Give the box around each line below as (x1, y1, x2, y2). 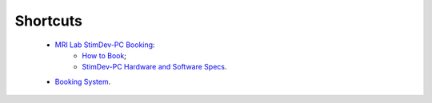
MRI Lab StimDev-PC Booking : (54, 40, 155, 50)
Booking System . (54, 77, 111, 86)
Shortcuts (14, 12, 83, 30)
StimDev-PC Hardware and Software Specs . (82, 62, 227, 72)
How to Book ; (82, 50, 127, 60)
